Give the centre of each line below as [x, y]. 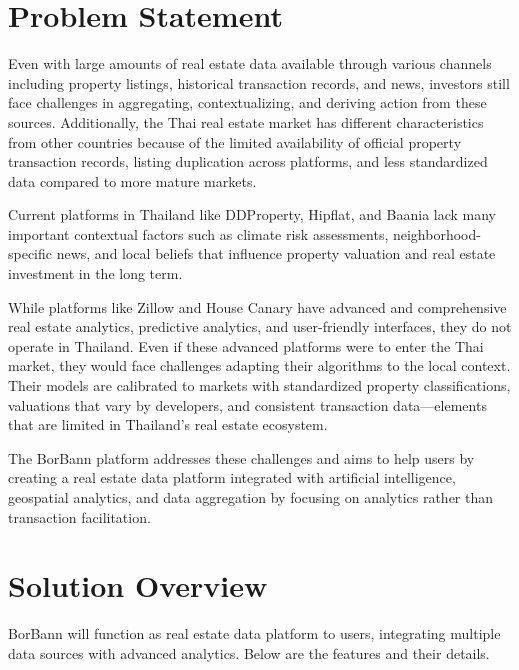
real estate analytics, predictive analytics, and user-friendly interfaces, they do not [260, 326]
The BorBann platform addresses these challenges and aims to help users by [241, 457]
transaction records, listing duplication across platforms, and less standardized [248, 161]
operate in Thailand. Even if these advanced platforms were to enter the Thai [246, 345]
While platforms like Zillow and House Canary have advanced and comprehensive [257, 306]
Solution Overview [138, 585]
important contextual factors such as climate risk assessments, [198, 233]
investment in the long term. [95, 273]
